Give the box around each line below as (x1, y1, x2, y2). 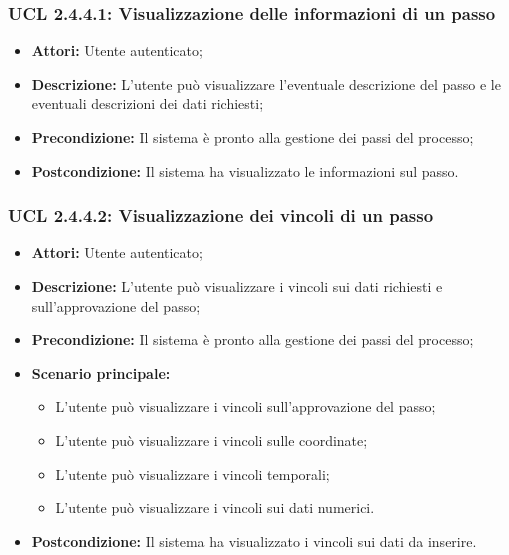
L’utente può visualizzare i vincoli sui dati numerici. (55, 497, 375, 518)
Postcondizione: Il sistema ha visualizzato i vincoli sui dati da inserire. (31, 530, 477, 551)
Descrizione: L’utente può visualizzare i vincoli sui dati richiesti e (31, 276, 443, 296)
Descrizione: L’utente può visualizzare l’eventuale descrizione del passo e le (31, 73, 501, 94)
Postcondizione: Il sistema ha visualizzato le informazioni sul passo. (31, 160, 459, 181)
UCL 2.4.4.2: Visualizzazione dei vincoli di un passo (8, 203, 434, 228)
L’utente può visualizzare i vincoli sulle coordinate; (55, 429, 368, 450)
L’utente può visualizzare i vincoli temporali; (55, 463, 330, 484)
